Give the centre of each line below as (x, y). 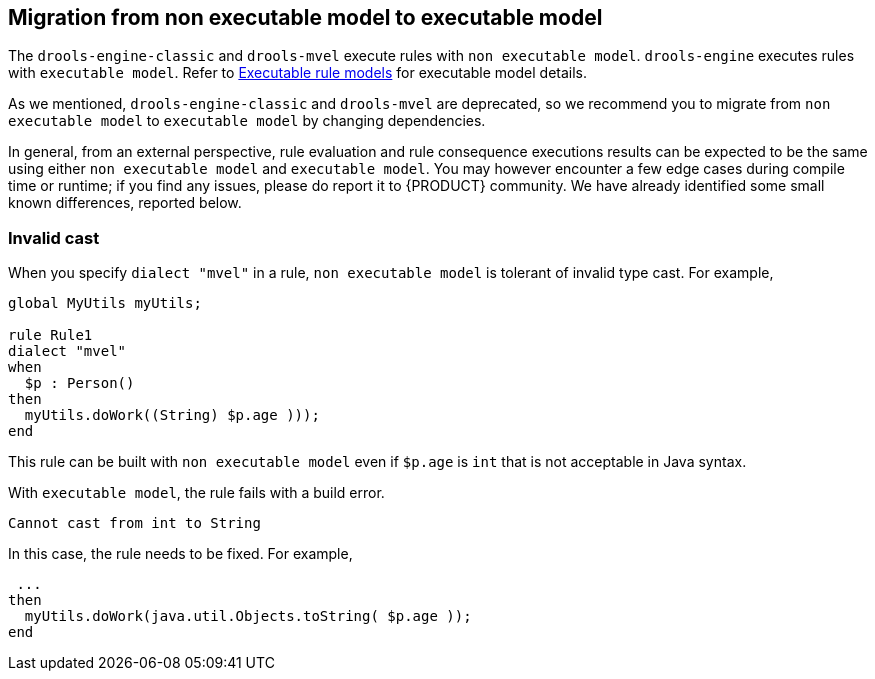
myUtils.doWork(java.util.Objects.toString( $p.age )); (248, 616)
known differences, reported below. (125, 203)
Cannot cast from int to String (134, 523)
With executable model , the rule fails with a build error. (196, 493)
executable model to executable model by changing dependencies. (247, 121)
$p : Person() (79, 383)
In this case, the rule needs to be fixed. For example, (180, 554)
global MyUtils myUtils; (105, 303)
